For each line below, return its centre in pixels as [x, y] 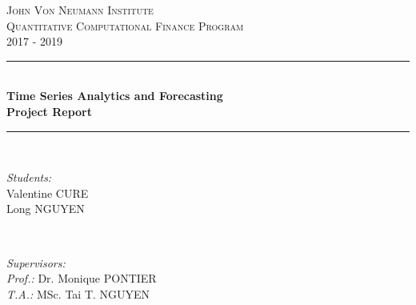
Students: [29, 177]
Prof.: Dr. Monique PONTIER [82, 278]
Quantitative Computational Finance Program [125, 25]
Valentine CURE [48, 193]
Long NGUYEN [46, 209]
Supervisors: [36, 262]
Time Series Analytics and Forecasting [115, 96]
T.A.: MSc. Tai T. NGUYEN [78, 293]
